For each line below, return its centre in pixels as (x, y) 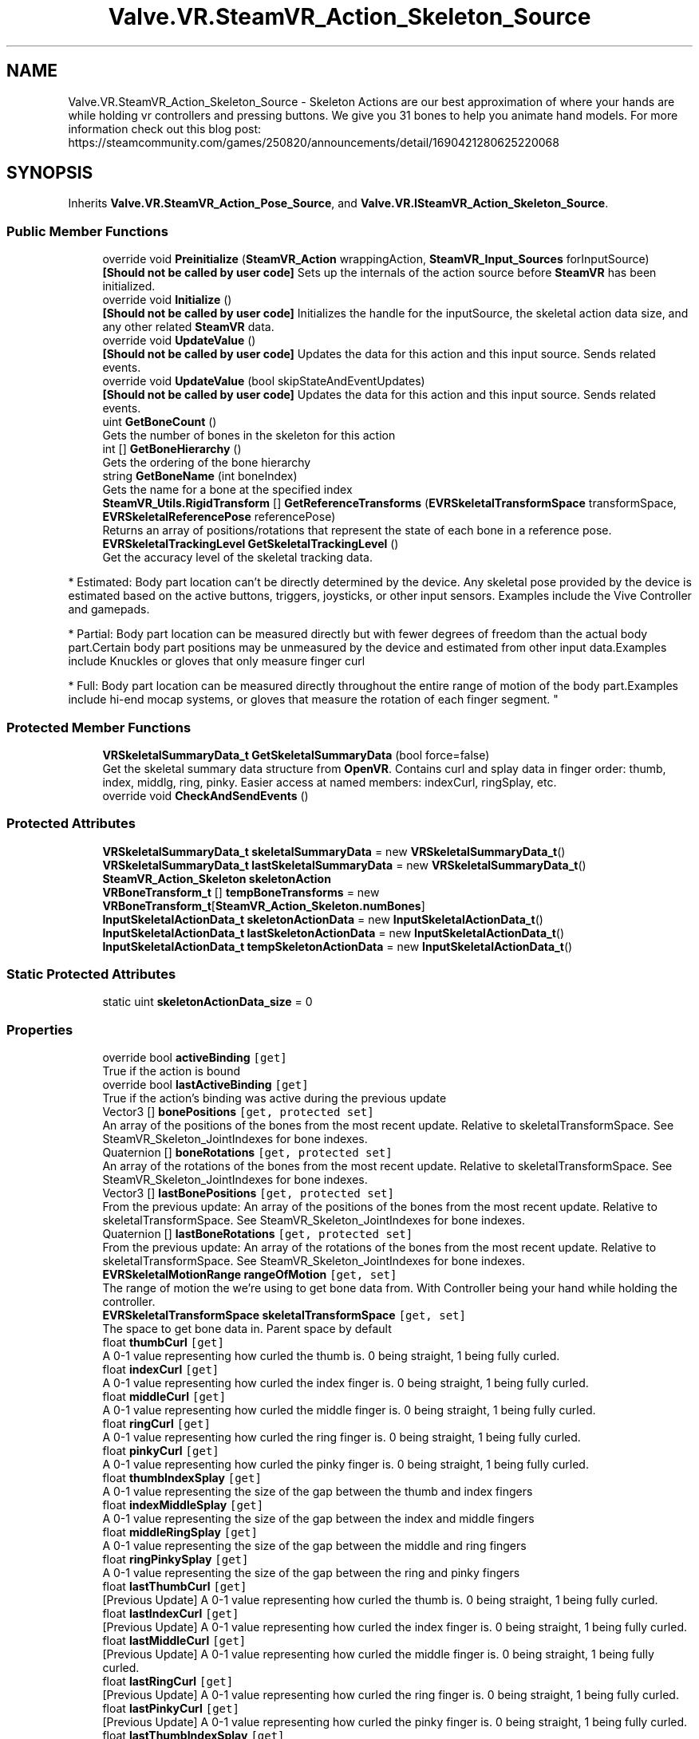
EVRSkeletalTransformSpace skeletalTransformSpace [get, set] (284, 1315)
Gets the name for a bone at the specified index (227, 490)
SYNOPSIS (50, 173)
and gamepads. (109, 609)
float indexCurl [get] (161, 1370)
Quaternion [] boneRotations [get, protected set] (247, 1153)
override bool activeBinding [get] (195, 1058)
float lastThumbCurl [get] (175, 1587)
